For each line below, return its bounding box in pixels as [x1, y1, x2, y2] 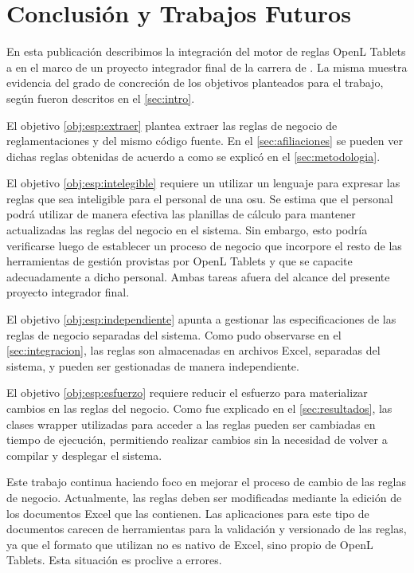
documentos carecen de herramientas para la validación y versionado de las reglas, [6, 520, 407, 537]
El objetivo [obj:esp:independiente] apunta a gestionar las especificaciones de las [6, 311, 396, 328]
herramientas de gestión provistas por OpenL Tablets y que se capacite [6, 253, 353, 269]
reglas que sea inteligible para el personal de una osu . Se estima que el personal [6, 190, 393, 206]
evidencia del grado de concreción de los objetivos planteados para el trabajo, [6, 74, 384, 91]
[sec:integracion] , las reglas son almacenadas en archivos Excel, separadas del [6, 342, 381, 359]
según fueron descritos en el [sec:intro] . [6, 89, 195, 106]
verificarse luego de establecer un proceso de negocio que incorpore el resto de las [6, 237, 402, 253]
